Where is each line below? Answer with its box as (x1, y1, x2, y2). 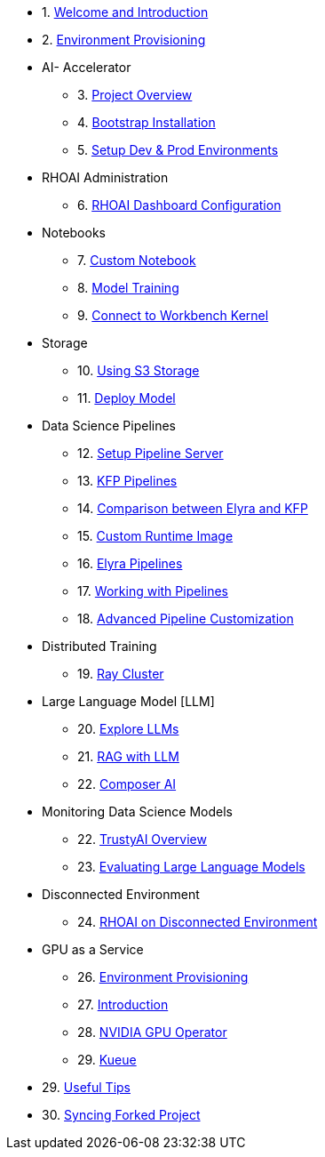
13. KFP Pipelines (77, 473, 178, 488)
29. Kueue (77, 1052, 137, 1067)
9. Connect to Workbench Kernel (77, 308, 269, 323)
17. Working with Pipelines (77, 583, 228, 599)
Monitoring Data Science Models (42, 804, 234, 819)
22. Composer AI (77, 776, 177, 791)
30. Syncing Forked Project (42, 1107, 201, 1122)
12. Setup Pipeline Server (77, 446, 224, 461)
